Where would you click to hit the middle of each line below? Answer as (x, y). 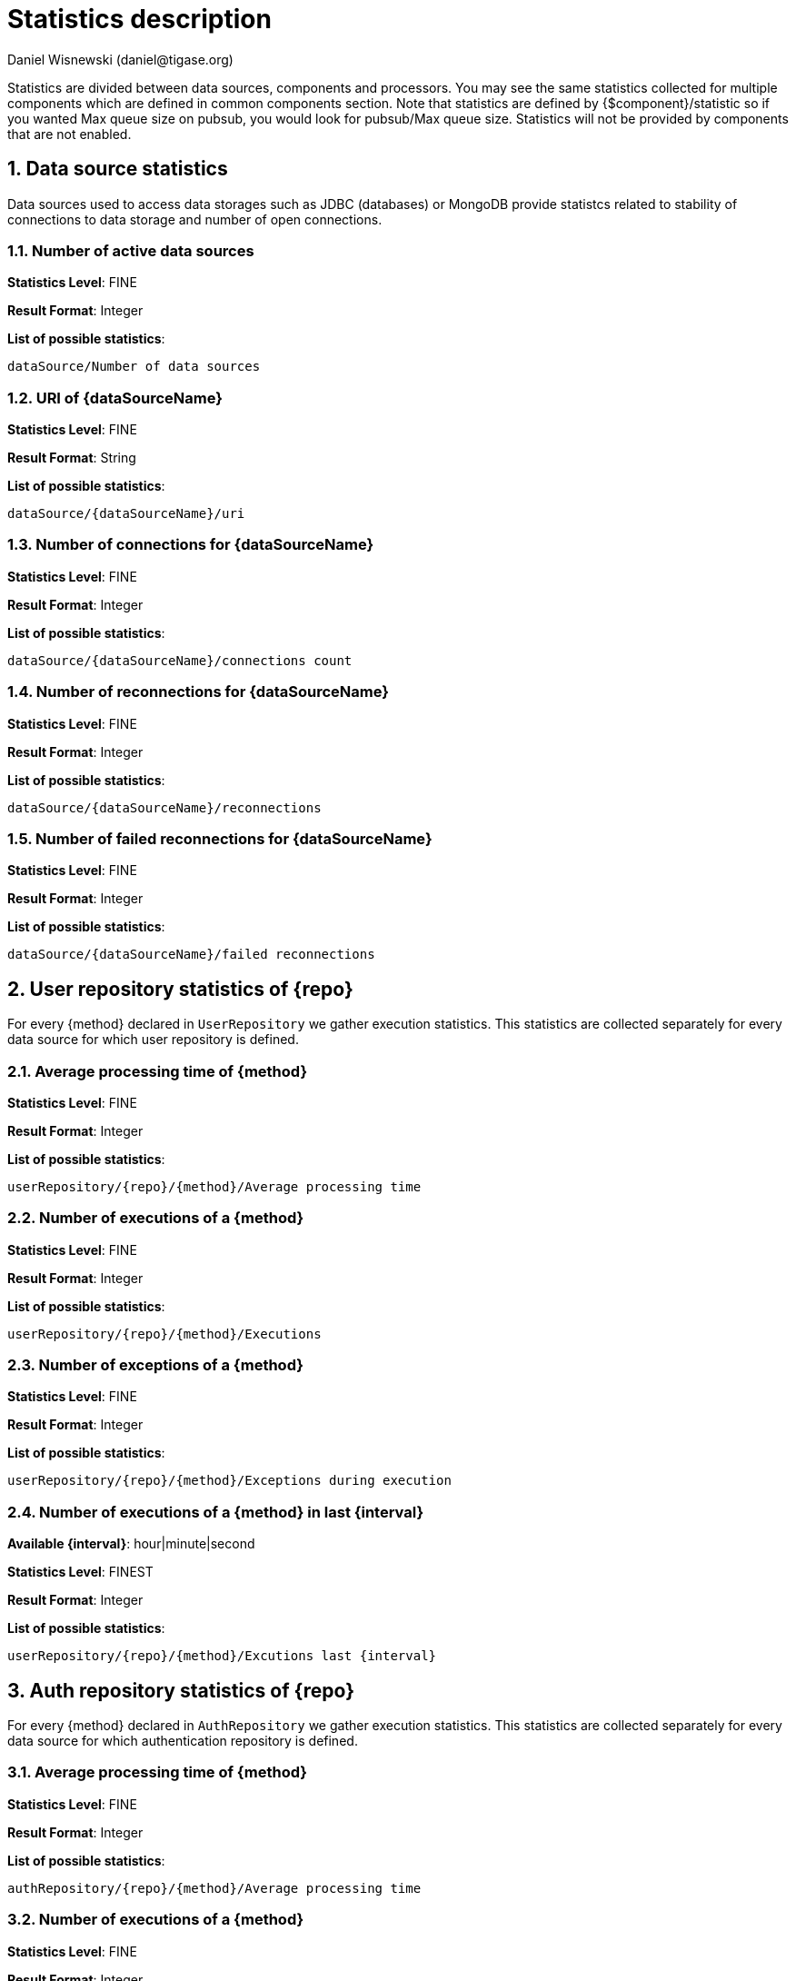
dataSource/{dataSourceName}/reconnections (164, 807)
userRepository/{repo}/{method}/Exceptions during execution (229, 1481)
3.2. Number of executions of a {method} (156, 1920)
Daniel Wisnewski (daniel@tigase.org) (120, 59)
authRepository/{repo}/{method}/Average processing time (214, 1888)
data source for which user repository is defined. (153, 1040)
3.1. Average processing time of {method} (158, 1772)
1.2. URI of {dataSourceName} (115, 398)
